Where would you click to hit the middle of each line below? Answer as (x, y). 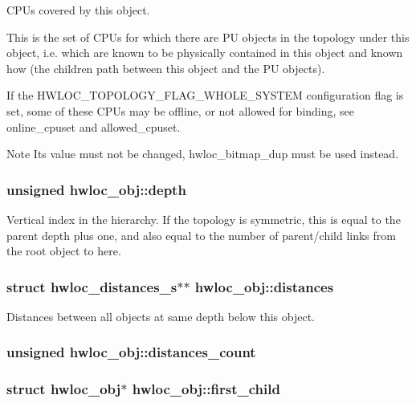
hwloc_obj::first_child (206, 389)
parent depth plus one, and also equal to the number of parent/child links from (201, 235)
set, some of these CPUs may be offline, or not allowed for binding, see (181, 110)
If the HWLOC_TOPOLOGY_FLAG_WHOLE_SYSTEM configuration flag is (205, 95)
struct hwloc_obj (64, 389)
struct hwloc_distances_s (92, 286)
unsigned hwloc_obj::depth (96, 189)
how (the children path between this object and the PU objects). (166, 68)
